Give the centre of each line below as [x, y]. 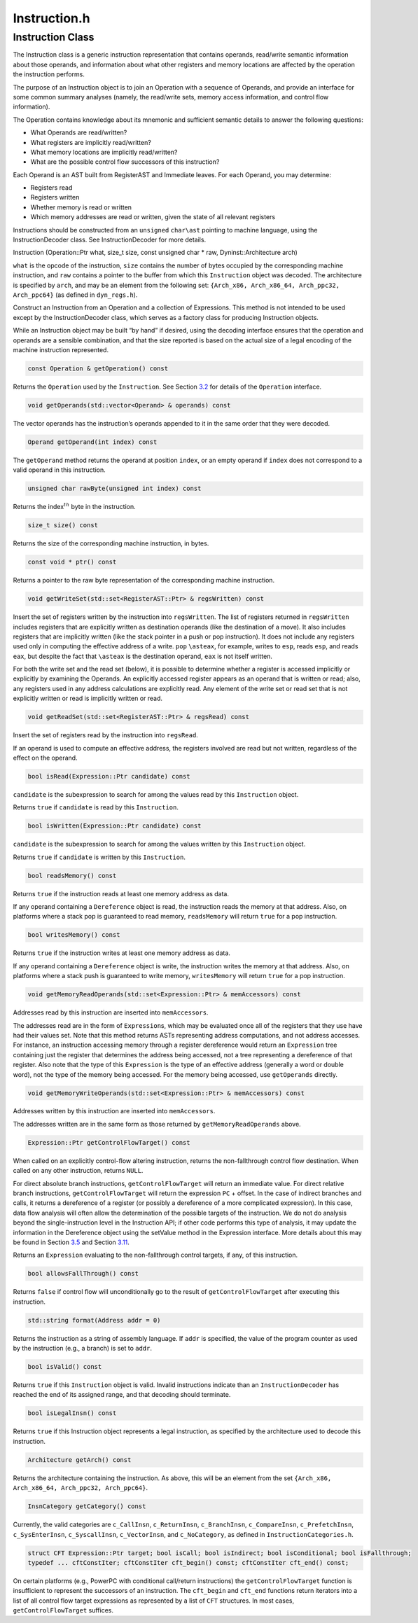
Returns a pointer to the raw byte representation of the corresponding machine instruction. [144, 580]
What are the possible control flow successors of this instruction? [125, 162]
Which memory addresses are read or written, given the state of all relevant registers [153, 217]
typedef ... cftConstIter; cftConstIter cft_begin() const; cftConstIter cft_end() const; [188, 1562]
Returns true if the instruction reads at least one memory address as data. [121, 893]
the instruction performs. [49, 74]
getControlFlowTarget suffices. [63, 1610]
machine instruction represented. [61, 349]
